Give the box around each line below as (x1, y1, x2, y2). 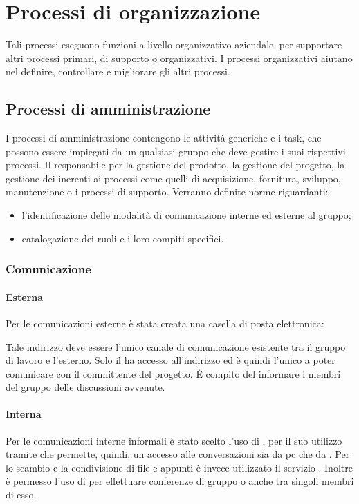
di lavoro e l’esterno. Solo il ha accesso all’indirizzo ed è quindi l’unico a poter (6, 353, 335, 367)
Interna (6, 407, 42, 421)
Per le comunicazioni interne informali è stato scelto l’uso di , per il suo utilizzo (6, 433, 342, 447)
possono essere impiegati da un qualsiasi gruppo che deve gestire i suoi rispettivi (6, 144, 346, 158)
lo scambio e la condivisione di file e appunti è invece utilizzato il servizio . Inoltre (6, 460, 353, 474)
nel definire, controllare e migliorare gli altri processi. (6, 64, 230, 79)
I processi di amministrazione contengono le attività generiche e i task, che (6, 130, 322, 145)
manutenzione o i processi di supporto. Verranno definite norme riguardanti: (6, 184, 329, 199)
